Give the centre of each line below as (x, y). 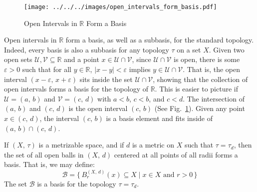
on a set (189, 49)
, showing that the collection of (200, 79)
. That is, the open (212, 69)
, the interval (59, 118)
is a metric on (153, 145)
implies (140, 69)
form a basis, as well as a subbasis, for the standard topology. (160, 40)
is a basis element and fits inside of (159, 118)
